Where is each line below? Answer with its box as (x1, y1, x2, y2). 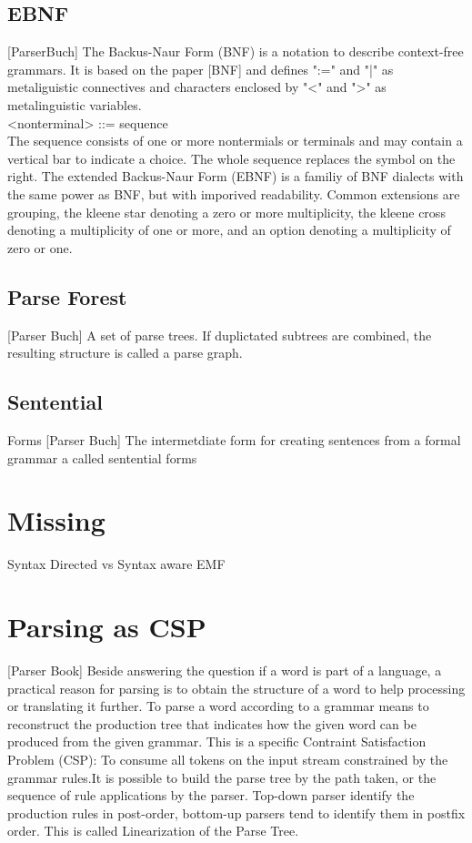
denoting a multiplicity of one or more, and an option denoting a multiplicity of (7, 220, 451, 239)
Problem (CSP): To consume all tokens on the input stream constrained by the (7, 749, 448, 768)
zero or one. (7, 238, 73, 257)
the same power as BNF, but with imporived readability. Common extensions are (7, 184, 460, 203)
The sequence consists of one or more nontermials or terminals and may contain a (7, 131, 463, 150)
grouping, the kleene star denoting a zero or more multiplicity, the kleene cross (7, 202, 446, 221)
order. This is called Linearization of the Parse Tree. (7, 821, 299, 840)
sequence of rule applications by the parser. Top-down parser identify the (7, 786, 415, 805)
